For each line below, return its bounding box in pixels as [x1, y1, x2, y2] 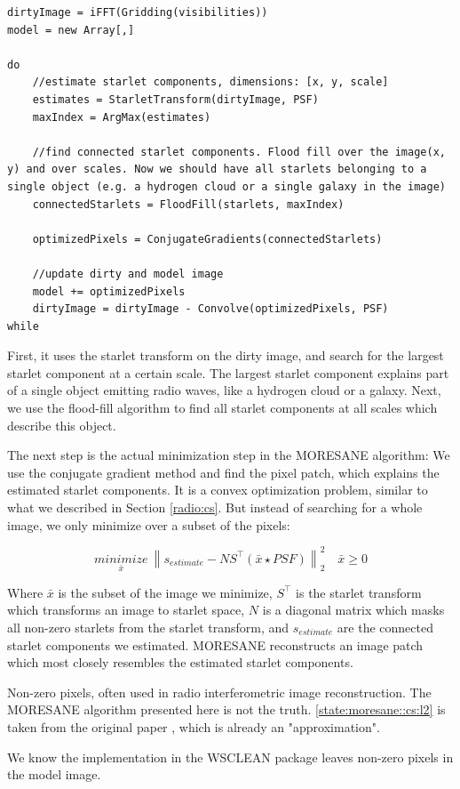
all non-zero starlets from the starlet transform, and [7, 617, 289, 636]
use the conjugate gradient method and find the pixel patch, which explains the [7, 463, 440, 481]
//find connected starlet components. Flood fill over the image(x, [32, 145, 446, 158]
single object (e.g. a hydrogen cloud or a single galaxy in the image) [7, 180, 446, 193]
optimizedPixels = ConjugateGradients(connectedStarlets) [32, 232, 383, 246]
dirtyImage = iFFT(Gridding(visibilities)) [7, 6, 268, 19]
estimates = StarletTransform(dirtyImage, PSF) [32, 93, 319, 106]
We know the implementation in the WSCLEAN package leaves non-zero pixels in [7, 747, 454, 766]
